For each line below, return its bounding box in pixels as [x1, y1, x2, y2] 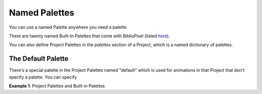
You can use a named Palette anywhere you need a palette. [9, 24, 128, 30]
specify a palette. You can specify [9, 74, 77, 80]
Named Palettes [9, 7, 75, 18]
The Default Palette [9, 55, 69, 63]
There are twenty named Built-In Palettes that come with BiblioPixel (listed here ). [9, 33, 170, 39]
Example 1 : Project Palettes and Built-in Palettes [9, 83, 105, 89]
